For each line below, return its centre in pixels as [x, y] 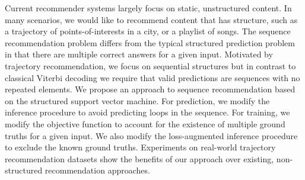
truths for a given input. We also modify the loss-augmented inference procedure [151, 135]
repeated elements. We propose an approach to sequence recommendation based [150, 89]
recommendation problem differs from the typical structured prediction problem [150, 42]
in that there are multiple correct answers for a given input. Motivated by [139, 54]
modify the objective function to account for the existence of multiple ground [145, 123]
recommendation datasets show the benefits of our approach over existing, [139, 158]
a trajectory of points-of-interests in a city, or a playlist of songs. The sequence [148, 31]
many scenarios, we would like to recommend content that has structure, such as [151, 19]
